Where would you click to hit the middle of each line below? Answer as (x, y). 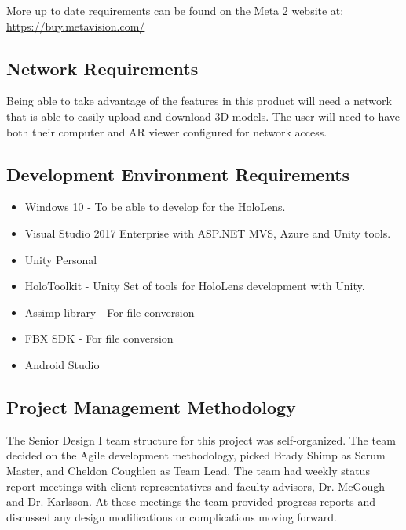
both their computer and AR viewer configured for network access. (167, 131)
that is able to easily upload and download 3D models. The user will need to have (203, 116)
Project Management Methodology (151, 407)
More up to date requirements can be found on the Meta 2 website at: (175, 10)
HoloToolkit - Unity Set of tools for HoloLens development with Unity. (195, 286)
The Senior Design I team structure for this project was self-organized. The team (201, 439)
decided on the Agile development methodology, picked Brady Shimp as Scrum (196, 455)
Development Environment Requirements (178, 174)
